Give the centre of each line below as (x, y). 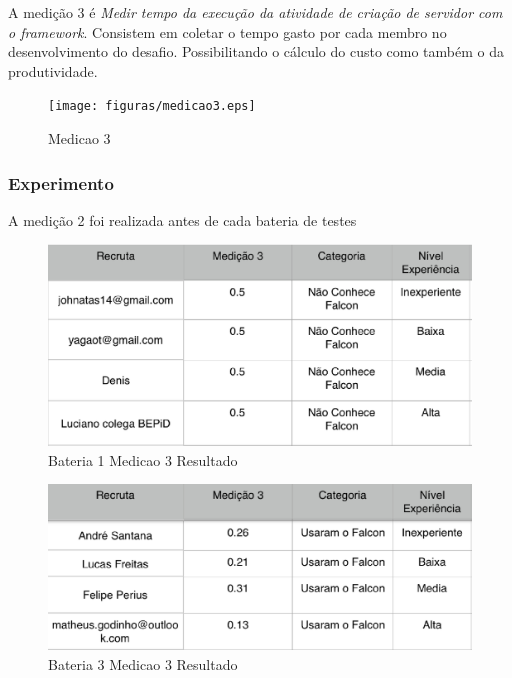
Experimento (61, 182)
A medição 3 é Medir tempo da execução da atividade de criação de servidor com (255, 12)
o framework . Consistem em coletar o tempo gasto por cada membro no (227, 31)
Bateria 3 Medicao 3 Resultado (143, 663)
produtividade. (53, 70)
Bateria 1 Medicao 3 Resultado (143, 459)
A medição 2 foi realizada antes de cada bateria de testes (182, 219)
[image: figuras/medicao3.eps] (152, 106)
